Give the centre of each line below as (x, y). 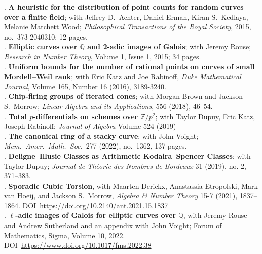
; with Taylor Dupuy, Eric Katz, (205, 116)
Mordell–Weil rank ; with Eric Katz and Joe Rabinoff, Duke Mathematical (123, 76)
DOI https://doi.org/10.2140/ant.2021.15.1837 (95, 205)
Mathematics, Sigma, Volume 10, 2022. (65, 235)
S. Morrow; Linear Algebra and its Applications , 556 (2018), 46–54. (108, 106)
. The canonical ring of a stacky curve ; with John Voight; (101, 136)
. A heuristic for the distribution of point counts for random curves (124, 7)
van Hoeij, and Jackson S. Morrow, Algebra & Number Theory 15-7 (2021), (121, 195)
